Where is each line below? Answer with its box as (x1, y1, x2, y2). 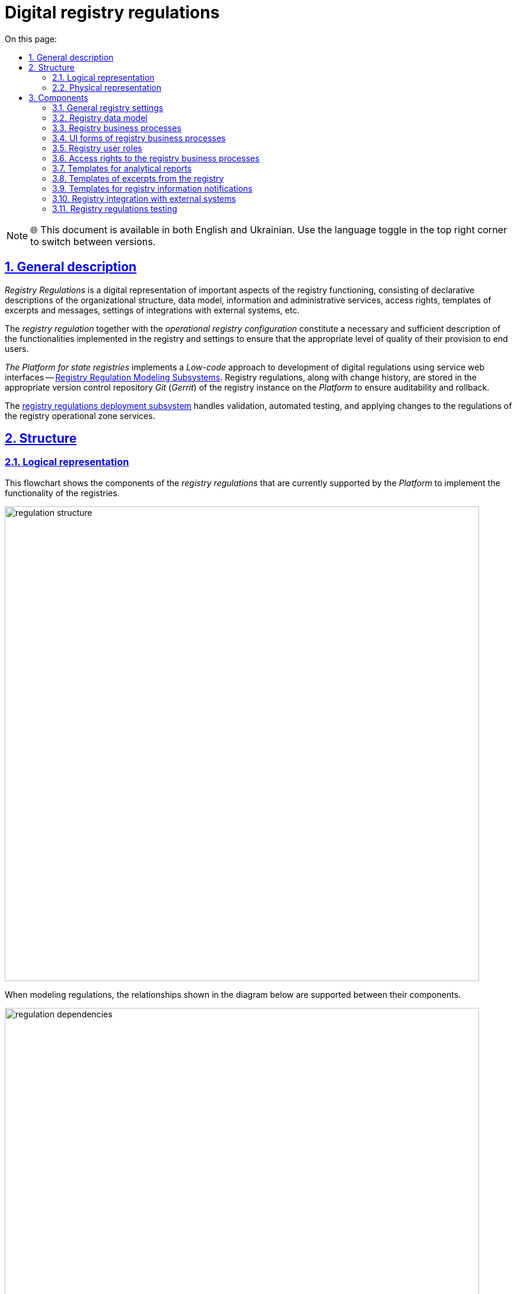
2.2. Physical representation (52, 82, 162, 93)
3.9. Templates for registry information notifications (52, 183, 253, 194)
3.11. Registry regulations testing (52, 203, 177, 214)
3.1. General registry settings (52, 102, 164, 113)
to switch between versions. (30, 235, 156, 248)
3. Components (28, 92, 88, 103)
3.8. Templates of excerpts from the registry (52, 173, 224, 183)
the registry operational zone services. (5, 410, 155, 421)
